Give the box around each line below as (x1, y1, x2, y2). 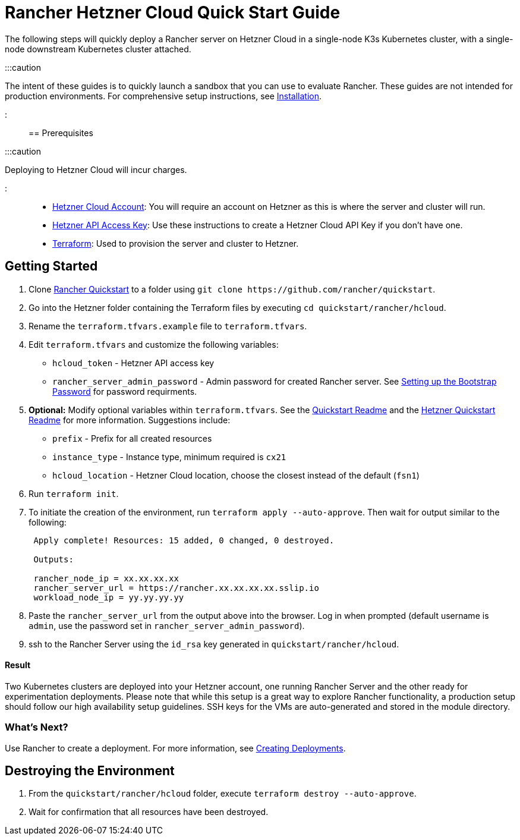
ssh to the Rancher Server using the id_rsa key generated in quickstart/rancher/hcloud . (29, 638, 399, 649)
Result (5, 660, 31, 671)
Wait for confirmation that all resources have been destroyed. (29, 807, 269, 817)
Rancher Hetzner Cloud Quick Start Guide (5, 2, 341, 23)
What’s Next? (5, 721, 68, 734)
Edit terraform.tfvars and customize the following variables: (29, 339, 279, 350)
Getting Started (5, 259, 98, 274)
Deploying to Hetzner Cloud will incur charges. (5, 164, 187, 175)
